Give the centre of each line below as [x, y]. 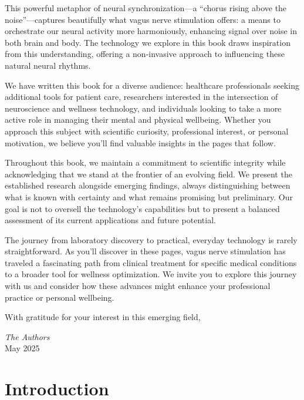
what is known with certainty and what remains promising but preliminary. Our [149, 196]
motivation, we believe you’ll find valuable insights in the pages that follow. [140, 142]
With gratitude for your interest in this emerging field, [103, 317]
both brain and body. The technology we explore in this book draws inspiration [148, 42]
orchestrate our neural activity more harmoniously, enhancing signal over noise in [151, 31]
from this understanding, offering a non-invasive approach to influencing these [145, 54]
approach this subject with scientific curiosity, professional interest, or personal [147, 131]
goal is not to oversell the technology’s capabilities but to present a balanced [142, 208]
